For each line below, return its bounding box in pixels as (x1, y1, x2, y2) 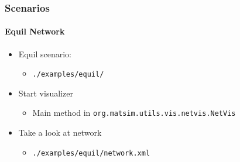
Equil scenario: (18, 47, 71, 60)
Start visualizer (18, 87, 73, 99)
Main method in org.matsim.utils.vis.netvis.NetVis (32, 106, 236, 119)
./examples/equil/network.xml (32, 149, 150, 157)
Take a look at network (18, 126, 102, 139)
